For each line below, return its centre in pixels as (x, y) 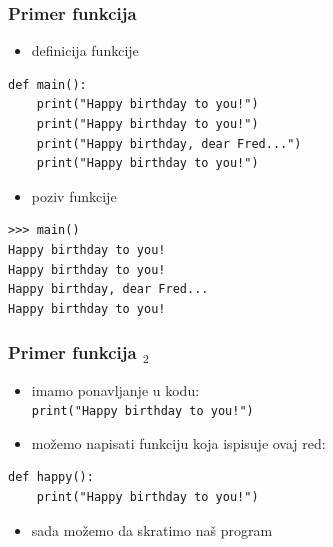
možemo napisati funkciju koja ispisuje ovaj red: (178, 442)
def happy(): (51, 477)
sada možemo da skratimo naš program (152, 529)
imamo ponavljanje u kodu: (115, 389)
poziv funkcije (74, 195)
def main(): (47, 84)
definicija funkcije (85, 50)
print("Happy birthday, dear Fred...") (169, 143)
